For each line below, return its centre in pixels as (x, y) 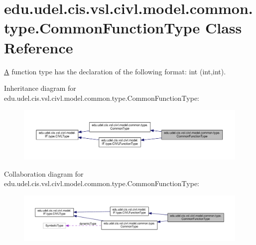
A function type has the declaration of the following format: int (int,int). (115, 71)
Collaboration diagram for (44, 173)
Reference (39, 47)
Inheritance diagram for (40, 88)
